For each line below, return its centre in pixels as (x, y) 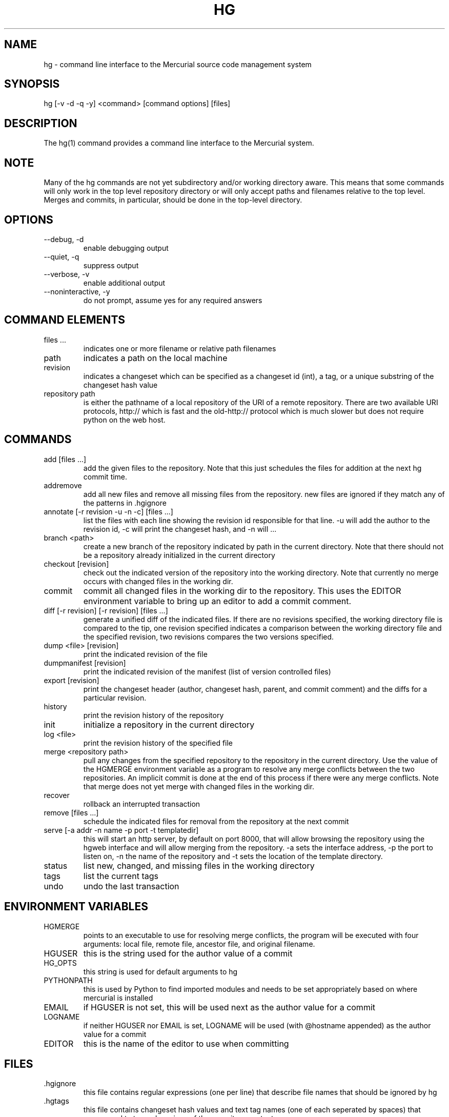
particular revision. (115, 697)
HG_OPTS (60, 963)
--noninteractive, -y (77, 291)
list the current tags (121, 876)
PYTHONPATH (68, 980)
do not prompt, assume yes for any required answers (173, 300)
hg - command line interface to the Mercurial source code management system (178, 64)
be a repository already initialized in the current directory (179, 555)
